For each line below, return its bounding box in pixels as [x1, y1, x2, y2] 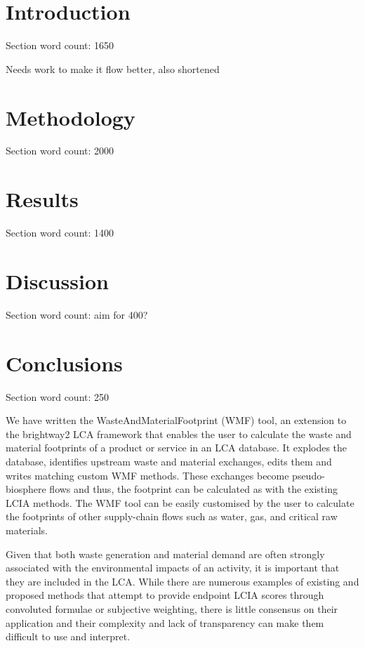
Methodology [6, 103, 135, 131]
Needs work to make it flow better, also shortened [6, 61, 220, 76]
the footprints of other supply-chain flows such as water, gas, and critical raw [6, 509, 338, 524]
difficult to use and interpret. [6, 629, 131, 644]
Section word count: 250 [6, 389, 109, 404]
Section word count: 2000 [6, 143, 114, 158]
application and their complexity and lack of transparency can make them [6, 615, 324, 630]
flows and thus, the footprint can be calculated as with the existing [49, 482, 338, 496]
